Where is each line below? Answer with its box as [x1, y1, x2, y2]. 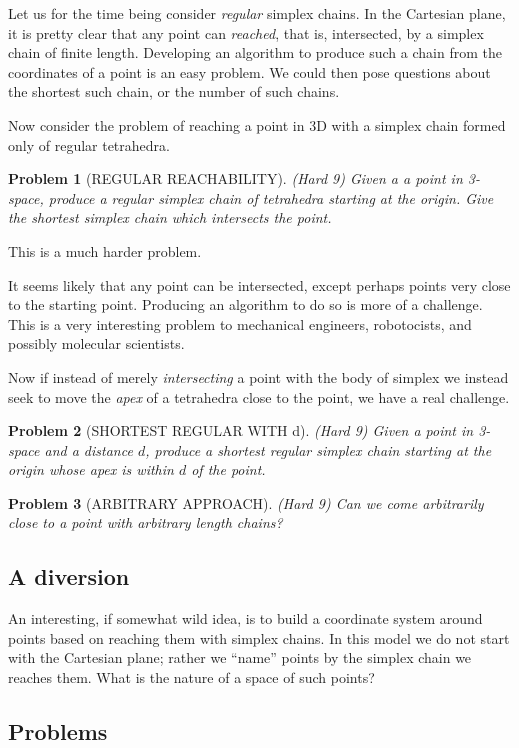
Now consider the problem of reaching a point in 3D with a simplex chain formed [8, 114, 506, 135]
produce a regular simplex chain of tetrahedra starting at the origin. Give [48, 187, 494, 208]
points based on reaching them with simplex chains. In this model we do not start [8, 627, 510, 648]
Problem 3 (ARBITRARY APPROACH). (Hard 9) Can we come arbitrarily [8, 492, 484, 513]
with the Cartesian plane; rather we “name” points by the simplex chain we [8, 647, 472, 668]
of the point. [191, 459, 266, 480]
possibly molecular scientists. [8, 333, 185, 354]
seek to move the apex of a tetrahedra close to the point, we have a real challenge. [8, 386, 510, 407]
